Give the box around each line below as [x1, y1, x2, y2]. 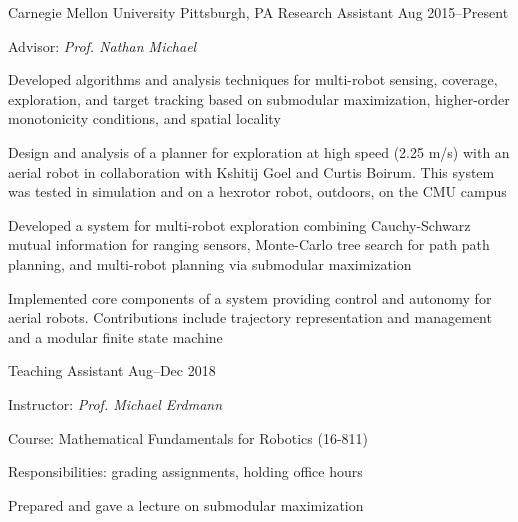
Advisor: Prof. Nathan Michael [8, 35, 197, 56]
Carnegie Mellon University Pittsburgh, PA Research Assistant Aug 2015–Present [8, 2, 509, 22]
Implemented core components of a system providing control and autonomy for [8, 287, 492, 308]
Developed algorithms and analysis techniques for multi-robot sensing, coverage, [8, 69, 498, 90]
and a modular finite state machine [8, 326, 223, 347]
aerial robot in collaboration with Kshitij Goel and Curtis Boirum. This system [8, 161, 495, 182]
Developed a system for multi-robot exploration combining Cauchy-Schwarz [8, 214, 471, 235]
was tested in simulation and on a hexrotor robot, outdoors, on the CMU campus [8, 181, 507, 202]
